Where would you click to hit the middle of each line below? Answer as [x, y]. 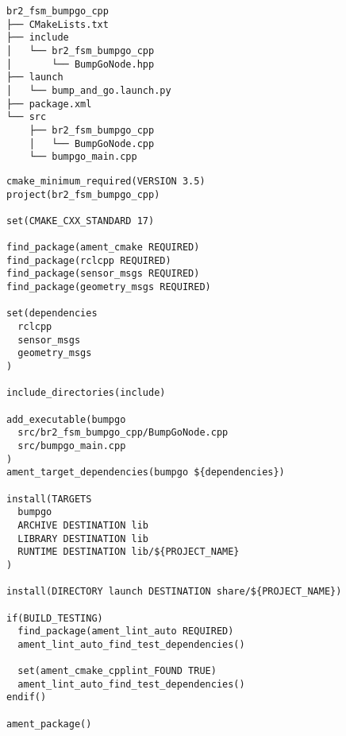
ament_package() [49, 724]
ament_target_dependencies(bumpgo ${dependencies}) [146, 473]
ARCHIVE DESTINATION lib [83, 525]
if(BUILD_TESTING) [55, 618]
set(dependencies [52, 314]
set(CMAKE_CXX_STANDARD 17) [81, 221]
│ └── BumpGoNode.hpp [81, 64]
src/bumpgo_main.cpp [72, 446]
